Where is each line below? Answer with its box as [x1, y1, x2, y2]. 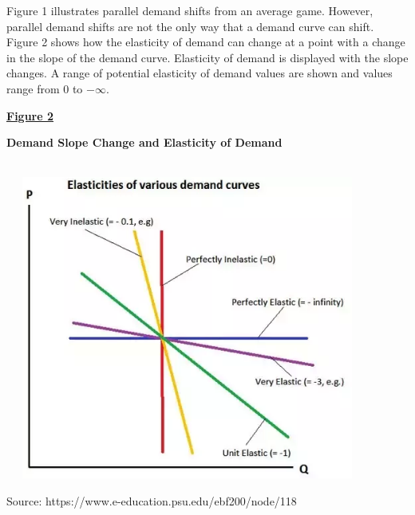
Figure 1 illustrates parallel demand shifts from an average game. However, [6, 2, 373, 18]
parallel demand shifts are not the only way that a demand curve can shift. [6, 18, 374, 34]
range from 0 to [6, 80, 83, 96]
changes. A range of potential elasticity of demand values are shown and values [6, 65, 393, 81]
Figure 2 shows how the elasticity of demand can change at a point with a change [6, 33, 405, 50]
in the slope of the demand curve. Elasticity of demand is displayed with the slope [6, 49, 409, 65]
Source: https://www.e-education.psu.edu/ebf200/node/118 [6, 492, 297, 509]
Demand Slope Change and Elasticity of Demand [6, 134, 283, 151]
